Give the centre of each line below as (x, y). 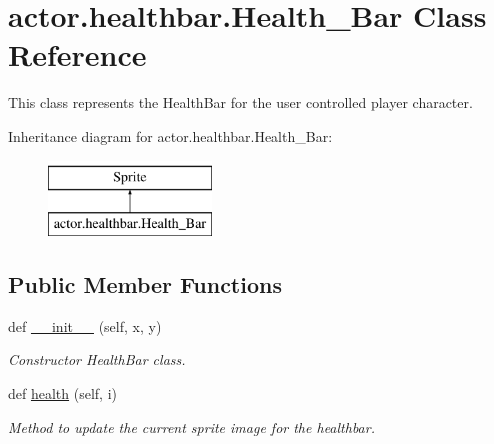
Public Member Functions (145, 284)
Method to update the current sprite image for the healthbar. (191, 426)
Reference (77, 54)
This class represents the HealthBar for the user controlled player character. (240, 102)
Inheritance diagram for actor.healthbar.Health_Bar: (170, 135)
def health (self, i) (62, 393)
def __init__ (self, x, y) (85, 325)
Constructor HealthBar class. (97, 359)
